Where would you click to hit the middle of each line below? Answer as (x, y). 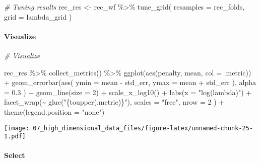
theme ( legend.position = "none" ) (54, 111)
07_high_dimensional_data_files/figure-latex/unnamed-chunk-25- (143, 128)
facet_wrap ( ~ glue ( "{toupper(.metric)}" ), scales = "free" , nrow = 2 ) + (114, 102)
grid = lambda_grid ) (38, 16)
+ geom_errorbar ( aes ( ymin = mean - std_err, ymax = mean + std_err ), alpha (130, 82)
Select (15, 155)
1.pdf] (15, 137)
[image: (17, 128)
